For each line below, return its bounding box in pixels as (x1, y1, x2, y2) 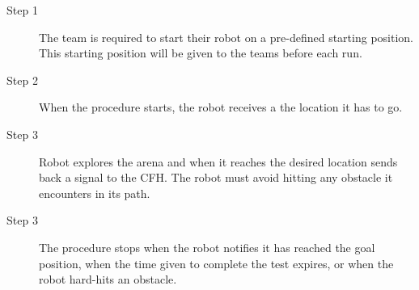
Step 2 (6, 71, 38, 88)
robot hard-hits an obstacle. (39, 271, 177, 288)
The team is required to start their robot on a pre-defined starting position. (39, 28, 413, 45)
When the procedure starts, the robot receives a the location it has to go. (39, 99, 403, 116)
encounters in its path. (39, 184, 150, 201)
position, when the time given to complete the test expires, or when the (39, 254, 394, 271)
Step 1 (6, 2, 38, 18)
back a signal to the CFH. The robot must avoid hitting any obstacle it (39, 169, 393, 186)
